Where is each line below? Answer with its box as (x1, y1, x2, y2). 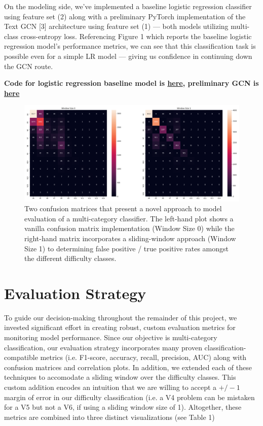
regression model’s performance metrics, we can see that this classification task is (4, 41, 256, 51)
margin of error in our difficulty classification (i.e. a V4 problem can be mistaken (4, 391, 255, 402)
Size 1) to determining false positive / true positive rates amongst (24, 243, 229, 253)
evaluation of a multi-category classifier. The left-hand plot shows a (24, 213, 234, 223)
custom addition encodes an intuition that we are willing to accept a (4, 382, 217, 392)
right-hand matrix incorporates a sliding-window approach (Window (24, 233, 236, 243)
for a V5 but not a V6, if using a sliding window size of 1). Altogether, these (4, 402, 242, 412)
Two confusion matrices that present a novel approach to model (24, 203, 222, 214)
